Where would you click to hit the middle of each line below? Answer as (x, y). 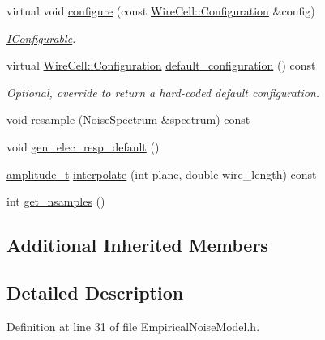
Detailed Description (95, 292)
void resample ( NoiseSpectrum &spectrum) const (128, 119)
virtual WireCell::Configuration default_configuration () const (161, 65)
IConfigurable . (41, 38)
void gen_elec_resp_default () (83, 146)
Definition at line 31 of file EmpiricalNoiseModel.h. (133, 326)
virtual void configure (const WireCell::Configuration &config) (161, 11)
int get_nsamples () (56, 201)
